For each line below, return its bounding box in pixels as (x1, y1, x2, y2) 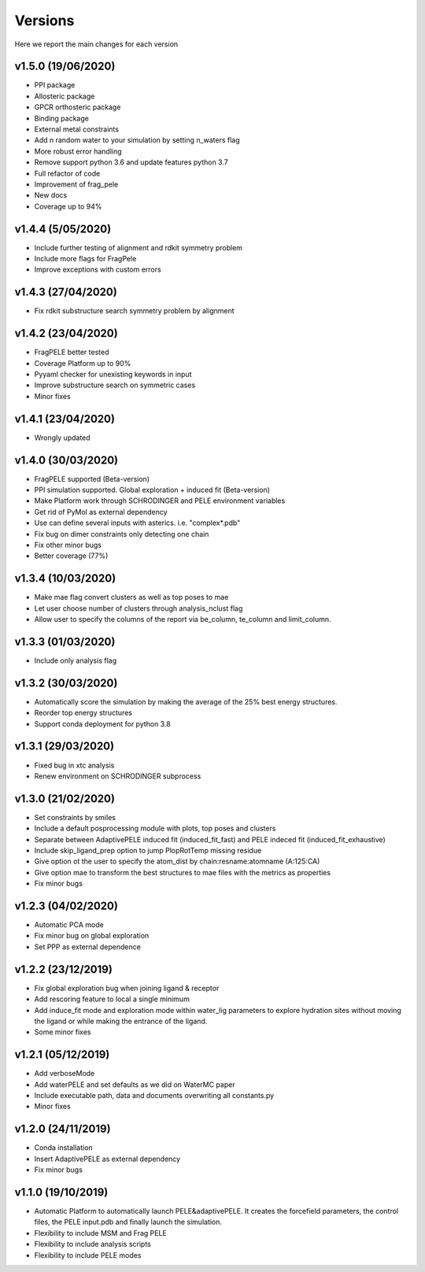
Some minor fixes (34, 1027, 91, 1037)
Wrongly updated (34, 433, 91, 442)
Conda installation (34, 1143, 94, 1152)
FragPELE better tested (34, 347, 109, 357)
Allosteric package (34, 91, 95, 101)
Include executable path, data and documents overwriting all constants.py (34, 1091, 275, 1100)
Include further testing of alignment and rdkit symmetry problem (34, 242, 243, 252)
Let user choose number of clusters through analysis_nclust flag (34, 603, 243, 613)
